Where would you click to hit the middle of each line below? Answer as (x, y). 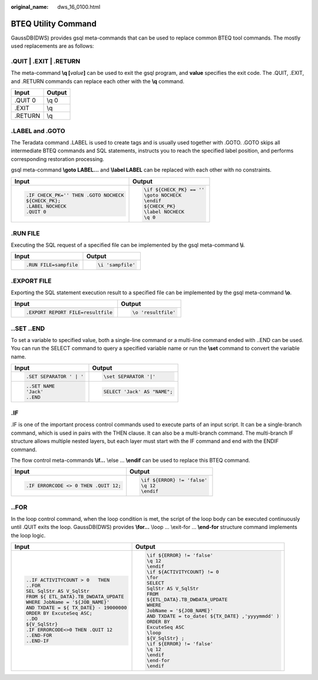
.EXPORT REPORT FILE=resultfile (69, 313)
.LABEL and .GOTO (38, 131)
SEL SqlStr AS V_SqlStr (57, 591)
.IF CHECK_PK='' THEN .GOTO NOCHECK (75, 196)
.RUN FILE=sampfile (52, 265)
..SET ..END (28, 328)
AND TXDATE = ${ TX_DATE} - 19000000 (76, 608)
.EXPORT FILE (31, 281)
